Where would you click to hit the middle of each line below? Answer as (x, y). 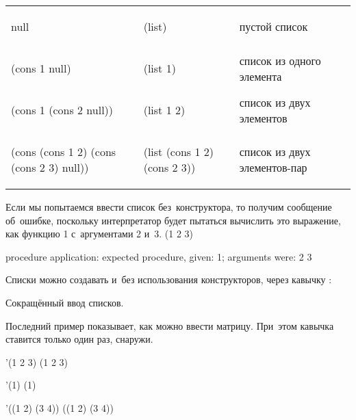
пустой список (274, 26)
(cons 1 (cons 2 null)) (62, 110)
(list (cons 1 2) (179, 152)
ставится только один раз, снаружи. (79, 339)
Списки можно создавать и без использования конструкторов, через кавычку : (169, 279)
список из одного (280, 60)
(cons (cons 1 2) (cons (64, 152)
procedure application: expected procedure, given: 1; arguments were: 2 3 (159, 256)
